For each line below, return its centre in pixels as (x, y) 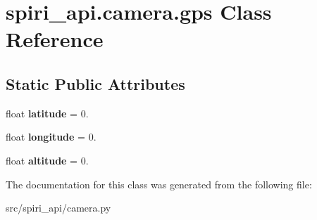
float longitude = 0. (51, 137)
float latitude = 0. (47, 113)
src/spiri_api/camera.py (58, 208)
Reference (55, 39)
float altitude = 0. (47, 160)
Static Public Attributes (95, 83)
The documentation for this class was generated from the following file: (159, 184)
